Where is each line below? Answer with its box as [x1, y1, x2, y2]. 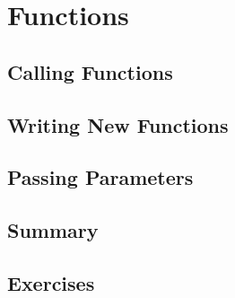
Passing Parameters [7, 163, 194, 191]
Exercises [7, 268, 95, 296]
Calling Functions [7, 57, 173, 85]
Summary [7, 216, 99, 244]
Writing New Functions [7, 110, 229, 138]
